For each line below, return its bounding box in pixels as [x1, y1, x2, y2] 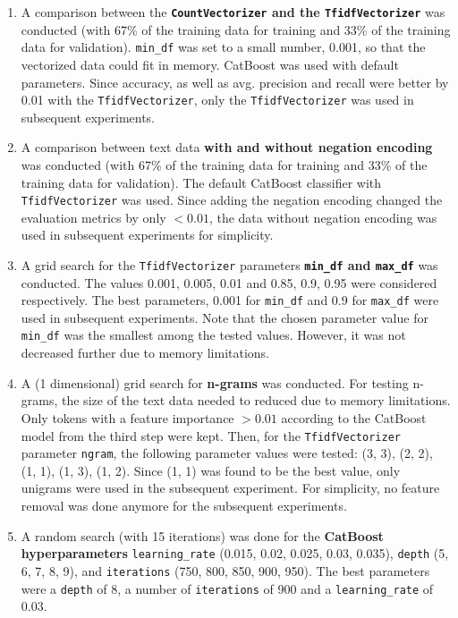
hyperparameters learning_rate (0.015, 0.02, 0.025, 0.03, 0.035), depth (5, [21, 544, 449, 563]
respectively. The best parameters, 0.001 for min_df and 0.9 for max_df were [21, 291, 439, 309]
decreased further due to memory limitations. [21, 343, 269, 362]
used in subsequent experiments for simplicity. [21, 225, 274, 244]
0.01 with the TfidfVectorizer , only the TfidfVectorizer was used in [21, 90, 414, 109]
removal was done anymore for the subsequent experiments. [21, 496, 347, 514]
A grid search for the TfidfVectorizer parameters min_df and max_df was [21, 255, 438, 274]
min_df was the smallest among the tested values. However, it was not [21, 326, 406, 344]
